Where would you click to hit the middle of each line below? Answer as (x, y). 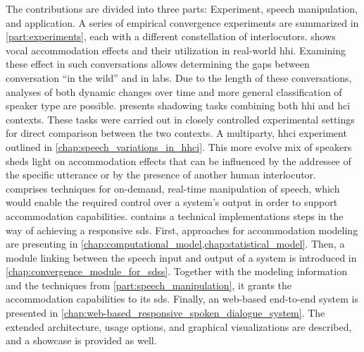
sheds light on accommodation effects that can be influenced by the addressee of (178, 160)
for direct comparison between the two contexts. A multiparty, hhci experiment (176, 133)
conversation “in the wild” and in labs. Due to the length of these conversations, (179, 77)
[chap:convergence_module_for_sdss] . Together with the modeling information (176, 271)
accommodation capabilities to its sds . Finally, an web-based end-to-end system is (182, 299)
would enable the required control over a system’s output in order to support (172, 202)
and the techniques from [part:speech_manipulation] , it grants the (149, 285)
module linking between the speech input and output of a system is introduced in (181, 257)
